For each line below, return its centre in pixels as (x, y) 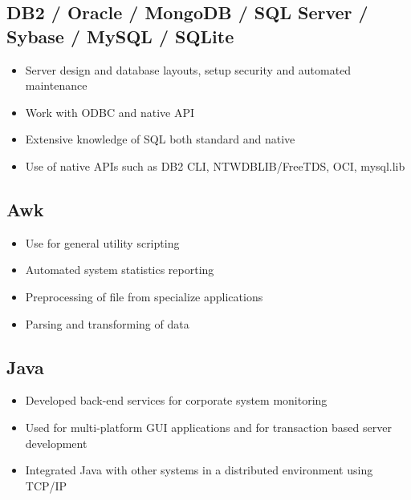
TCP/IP (46, 485)
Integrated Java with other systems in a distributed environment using (199, 470)
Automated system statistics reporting (120, 270)
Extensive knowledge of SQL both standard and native (160, 139)
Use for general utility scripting (102, 242)
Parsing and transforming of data (107, 323)
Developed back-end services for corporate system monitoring (176, 400)
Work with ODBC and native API (110, 112)
